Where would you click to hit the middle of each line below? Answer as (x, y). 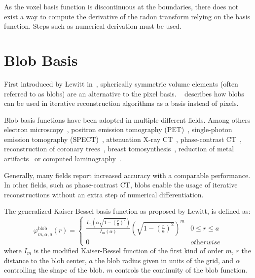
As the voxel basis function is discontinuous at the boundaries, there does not (121, 6)
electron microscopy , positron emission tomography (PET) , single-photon (118, 129)
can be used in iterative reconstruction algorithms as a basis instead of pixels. (121, 103)
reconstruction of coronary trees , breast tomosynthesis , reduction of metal (119, 149)
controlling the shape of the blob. (54, 270)
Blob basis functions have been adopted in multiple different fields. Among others (127, 119)
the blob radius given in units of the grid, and (164, 260)
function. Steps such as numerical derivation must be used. (93, 26)
